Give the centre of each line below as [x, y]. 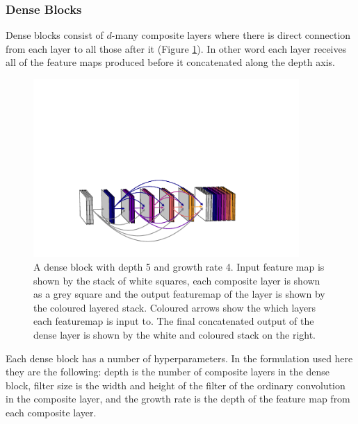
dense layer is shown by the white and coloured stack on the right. [175, 335]
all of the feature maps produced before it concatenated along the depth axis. [170, 62]
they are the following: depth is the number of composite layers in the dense [168, 372]
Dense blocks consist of [55, 35]
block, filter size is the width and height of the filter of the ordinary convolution [176, 385]
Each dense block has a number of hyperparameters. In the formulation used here [179, 358]
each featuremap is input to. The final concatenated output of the [174, 321]
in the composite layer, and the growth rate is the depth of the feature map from [178, 399]
